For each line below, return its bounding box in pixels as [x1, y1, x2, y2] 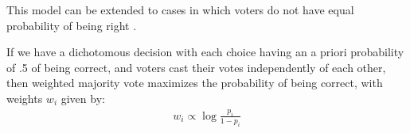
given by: [61, 89, 105, 106]
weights [6, 89, 43, 106]
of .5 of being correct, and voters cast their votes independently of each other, [6, 59, 386, 75]
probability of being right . [6, 17, 137, 33]
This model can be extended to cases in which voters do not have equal [6, 2, 354, 17]
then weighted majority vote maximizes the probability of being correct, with [6, 74, 383, 91]
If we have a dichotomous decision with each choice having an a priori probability [6, 44, 404, 60]
